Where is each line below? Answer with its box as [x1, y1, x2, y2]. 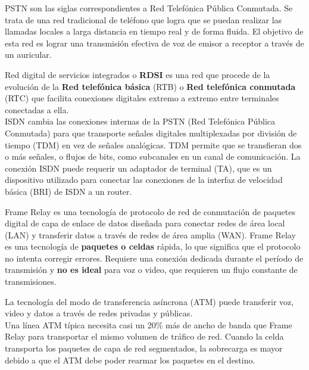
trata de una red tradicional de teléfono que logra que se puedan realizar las [5, 13, 282, 26]
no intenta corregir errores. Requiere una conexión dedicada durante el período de [5, 251, 304, 264]
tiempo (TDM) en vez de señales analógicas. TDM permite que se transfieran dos [5, 138, 302, 151]
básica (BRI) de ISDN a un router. [5, 185, 132, 197]
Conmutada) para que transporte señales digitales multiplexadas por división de [5, 126, 297, 139]
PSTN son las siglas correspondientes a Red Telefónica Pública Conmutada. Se [5, 2, 293, 14]
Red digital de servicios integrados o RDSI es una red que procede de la [5, 68, 270, 80]
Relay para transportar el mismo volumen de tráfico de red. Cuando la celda [5, 330, 284, 343]
